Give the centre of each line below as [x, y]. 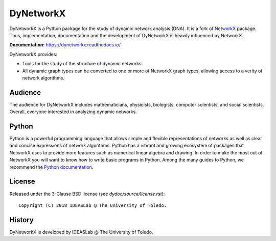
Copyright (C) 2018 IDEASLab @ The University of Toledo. [93, 205]
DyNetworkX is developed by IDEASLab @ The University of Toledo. [81, 232]
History [22, 220]
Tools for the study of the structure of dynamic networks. [83, 64]
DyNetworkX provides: [33, 54]
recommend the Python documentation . [51, 167]
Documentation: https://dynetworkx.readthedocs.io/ [65, 45]
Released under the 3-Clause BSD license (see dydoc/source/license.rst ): [87, 194]
